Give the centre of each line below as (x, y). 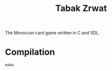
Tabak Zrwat (81, 8)
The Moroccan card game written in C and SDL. (52, 33)
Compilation (30, 52)
